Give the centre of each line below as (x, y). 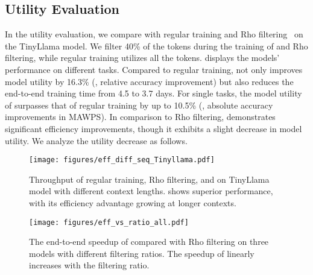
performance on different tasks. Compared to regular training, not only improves (154, 69)
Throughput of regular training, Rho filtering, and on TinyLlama (149, 179)
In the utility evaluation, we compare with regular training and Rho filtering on (154, 34)
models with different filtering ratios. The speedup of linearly (142, 253)
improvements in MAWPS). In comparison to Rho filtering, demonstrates (140, 117)
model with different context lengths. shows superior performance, (151, 191)
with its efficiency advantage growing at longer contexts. (133, 202)
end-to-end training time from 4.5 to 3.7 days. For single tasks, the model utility (153, 93)
